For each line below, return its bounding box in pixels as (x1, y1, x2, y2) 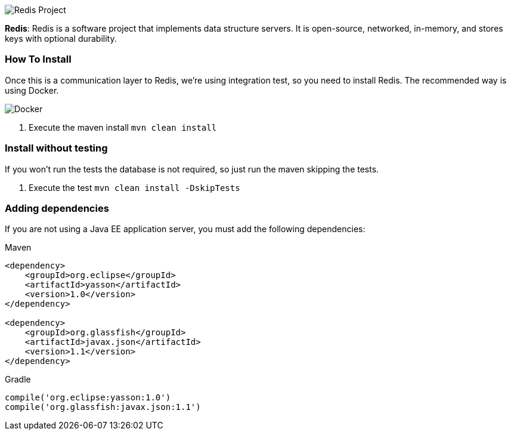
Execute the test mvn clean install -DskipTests (29, 182, 240, 193)
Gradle (5, 374, 31, 385)
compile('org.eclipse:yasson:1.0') (5, 393, 171, 403)
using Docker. (5, 85, 59, 95)
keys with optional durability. (5, 33, 117, 44)
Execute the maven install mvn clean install (29, 122, 217, 132)
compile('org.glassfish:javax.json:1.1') (5, 402, 201, 412)
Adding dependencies (5, 202, 109, 214)
